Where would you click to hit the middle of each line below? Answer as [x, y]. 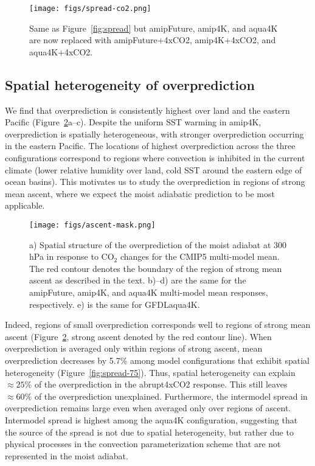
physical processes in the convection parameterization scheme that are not [143, 444]
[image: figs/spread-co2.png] [90, 9]
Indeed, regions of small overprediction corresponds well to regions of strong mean [158, 325]
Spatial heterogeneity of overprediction [130, 84]
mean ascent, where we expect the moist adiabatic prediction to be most [140, 193]
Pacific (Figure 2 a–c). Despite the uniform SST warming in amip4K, [133, 122]
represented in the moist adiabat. [67, 455]
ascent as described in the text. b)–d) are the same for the [138, 280]
